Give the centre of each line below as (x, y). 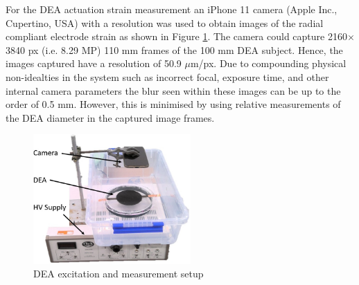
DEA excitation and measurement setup (119, 274)
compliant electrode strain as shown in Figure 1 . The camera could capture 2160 (176, 36)
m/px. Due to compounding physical (268, 63)
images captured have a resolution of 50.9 (94, 63)
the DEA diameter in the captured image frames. (110, 117)
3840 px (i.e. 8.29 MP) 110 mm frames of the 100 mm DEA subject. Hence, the (174, 49)
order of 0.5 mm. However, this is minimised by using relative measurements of (173, 104)
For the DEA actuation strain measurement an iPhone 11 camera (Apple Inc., (172, 9)
